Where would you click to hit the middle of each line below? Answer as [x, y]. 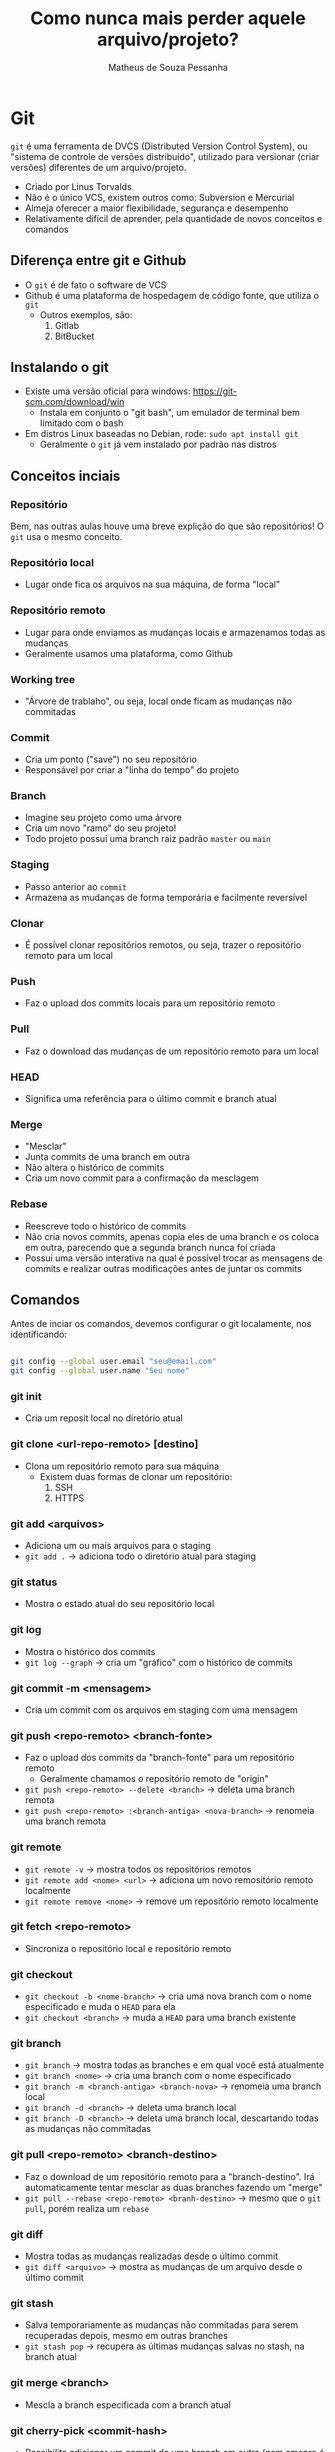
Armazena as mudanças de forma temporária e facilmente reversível [166, 897]
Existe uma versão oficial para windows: [108, 391]
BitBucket [74, 336]
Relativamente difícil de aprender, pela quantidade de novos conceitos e [173, 218]
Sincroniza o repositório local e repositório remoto [128, 1948]
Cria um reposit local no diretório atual [103, 1418]
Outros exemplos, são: [86, 314]
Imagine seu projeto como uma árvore [103, 818]
